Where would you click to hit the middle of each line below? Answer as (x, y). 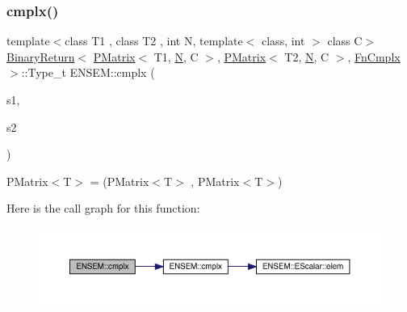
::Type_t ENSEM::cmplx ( (88, 72)
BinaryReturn (41, 56)
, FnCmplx (374, 56)
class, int (283, 41)
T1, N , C (176, 56)
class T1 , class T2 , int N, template (154, 41)
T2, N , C (307, 56)
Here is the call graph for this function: (103, 208)
